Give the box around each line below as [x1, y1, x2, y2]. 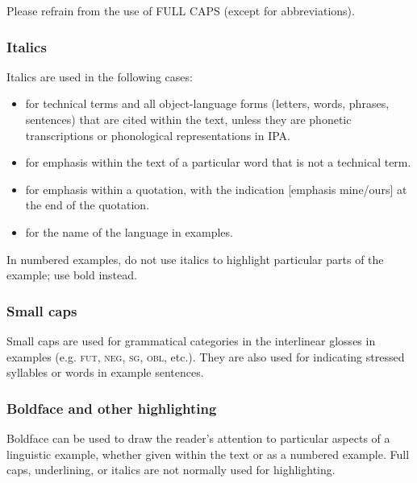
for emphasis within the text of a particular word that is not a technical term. [25, 154, 411, 171]
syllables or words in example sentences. [6, 364, 204, 381]
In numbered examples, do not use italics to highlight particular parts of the [6, 250, 384, 267]
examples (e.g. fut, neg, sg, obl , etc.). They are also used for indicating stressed [6, 348, 405, 365]
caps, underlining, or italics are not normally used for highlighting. [6, 461, 336, 478]
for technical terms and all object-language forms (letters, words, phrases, [25, 95, 390, 112]
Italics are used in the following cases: [6, 68, 193, 85]
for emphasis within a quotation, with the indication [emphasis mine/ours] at [25, 180, 407, 197]
